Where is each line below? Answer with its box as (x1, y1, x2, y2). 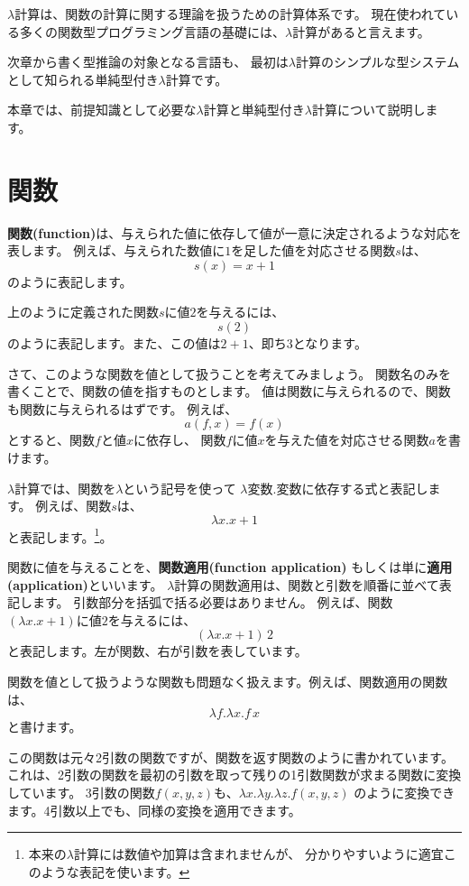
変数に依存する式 (276, 483, 378, 496)
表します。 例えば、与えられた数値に (7, 241, 225, 260)
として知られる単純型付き (7, 69, 159, 88)
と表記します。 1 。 (7, 524, 113, 546)
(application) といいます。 (7, 575, 163, 594)
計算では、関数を (14, 478, 116, 497)
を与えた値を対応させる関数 (264, 430, 429, 449)
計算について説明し (311, 100, 426, 119)
